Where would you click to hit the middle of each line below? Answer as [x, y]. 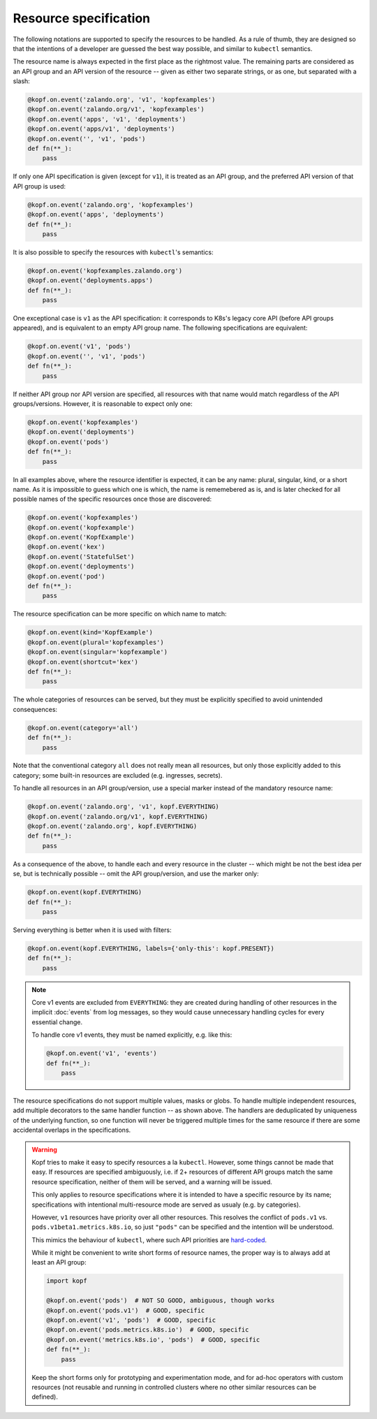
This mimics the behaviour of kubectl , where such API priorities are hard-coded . [149, 1239]
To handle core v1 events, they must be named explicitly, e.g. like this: [132, 1035]
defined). [45, 1397]
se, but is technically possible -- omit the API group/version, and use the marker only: [136, 874]
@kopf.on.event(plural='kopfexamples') [96, 642]
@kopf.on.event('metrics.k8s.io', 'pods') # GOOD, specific [153, 1339]
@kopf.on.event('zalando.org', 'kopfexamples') [110, 205]
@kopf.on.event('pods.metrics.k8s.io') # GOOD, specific [148, 1330]
